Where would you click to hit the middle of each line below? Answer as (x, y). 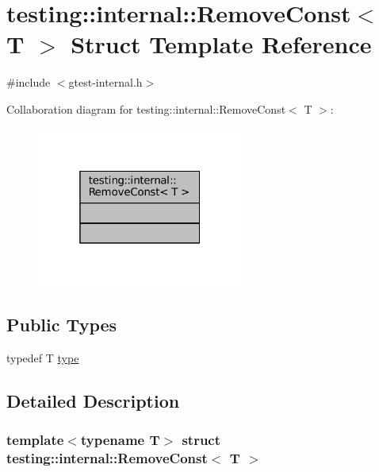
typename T (120, 440)
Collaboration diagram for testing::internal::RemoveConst (146, 108)
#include (29, 82)
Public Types (62, 325)
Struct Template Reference (221, 44)
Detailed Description (93, 400)
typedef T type (43, 357)
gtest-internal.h (105, 82)
